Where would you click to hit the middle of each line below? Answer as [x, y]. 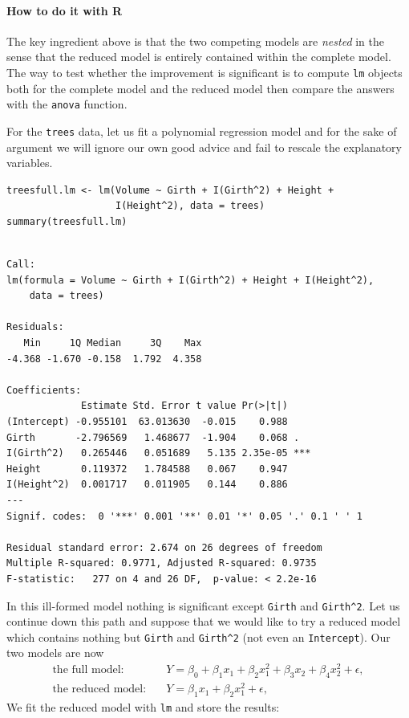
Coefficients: [44, 390]
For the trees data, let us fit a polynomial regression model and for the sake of [202, 131]
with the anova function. [67, 104]
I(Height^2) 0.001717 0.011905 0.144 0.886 [147, 485]
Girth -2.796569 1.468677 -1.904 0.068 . [153, 437]
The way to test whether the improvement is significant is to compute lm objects [204, 72]
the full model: [88, 670]
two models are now [55, 653]
